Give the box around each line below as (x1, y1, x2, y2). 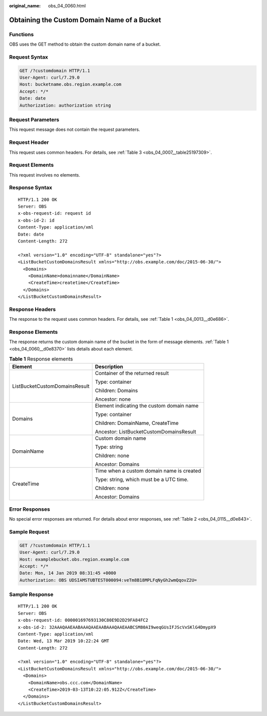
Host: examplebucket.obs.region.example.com (19, 556, 130, 562)
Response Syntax (9, 184, 52, 191)
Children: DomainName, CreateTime (94, 419, 179, 426)
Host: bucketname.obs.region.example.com (19, 82, 122, 87)
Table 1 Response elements (9, 356, 73, 362)
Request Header (9, 139, 49, 146)
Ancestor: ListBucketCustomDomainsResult (94, 428, 196, 435)
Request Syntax (9, 54, 48, 60)
